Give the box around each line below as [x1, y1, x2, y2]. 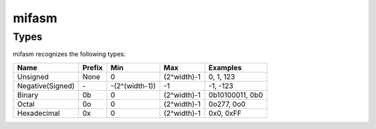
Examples [208, 62, 242, 72]
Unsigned [17, 71, 49, 81]
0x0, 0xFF [208, 108, 242, 118]
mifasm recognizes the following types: [13, 50, 126, 58]
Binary [17, 90, 38, 100]
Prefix [82, 62, 103, 72]
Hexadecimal [17, 108, 61, 118]
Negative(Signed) [17, 80, 75, 90]
